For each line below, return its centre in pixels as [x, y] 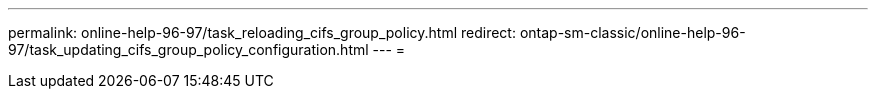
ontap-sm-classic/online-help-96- [632, 32]
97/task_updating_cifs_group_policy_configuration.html [188, 49]
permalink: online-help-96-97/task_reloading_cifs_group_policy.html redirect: [262, 32]
